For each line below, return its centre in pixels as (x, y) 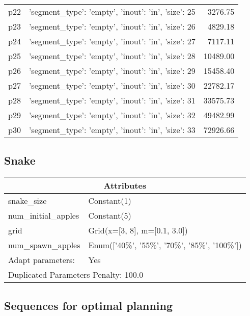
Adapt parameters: (41, 260)
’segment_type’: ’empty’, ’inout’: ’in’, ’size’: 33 (112, 130)
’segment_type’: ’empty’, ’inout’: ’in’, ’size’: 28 (112, 56)
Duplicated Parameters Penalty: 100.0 (76, 275)
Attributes (125, 186)
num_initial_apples (44, 216)
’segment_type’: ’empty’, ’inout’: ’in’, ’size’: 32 (112, 115)
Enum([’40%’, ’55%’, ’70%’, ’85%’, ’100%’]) (165, 245)
